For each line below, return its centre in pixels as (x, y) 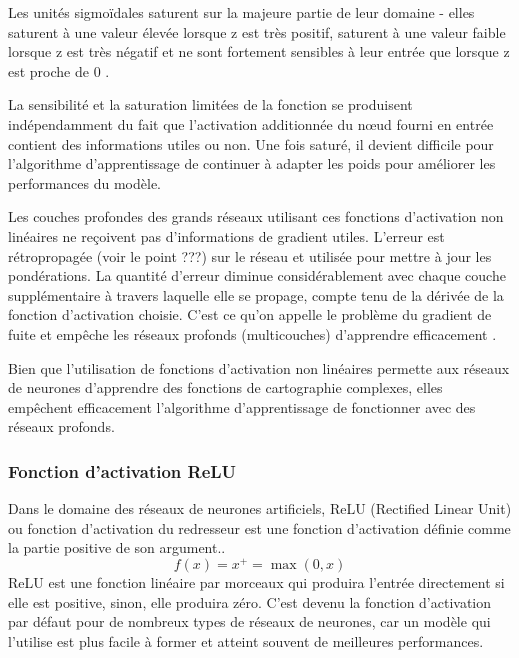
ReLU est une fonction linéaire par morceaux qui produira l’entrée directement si (256, 581)
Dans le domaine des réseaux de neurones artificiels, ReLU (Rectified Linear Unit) (260, 508)
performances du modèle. (84, 182)
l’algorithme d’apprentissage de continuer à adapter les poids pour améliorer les (252, 163)
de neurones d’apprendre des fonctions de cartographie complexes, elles (225, 387)
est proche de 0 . (59, 70)
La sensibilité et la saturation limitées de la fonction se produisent (210, 104)
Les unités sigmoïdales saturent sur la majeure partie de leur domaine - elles (241, 12)
